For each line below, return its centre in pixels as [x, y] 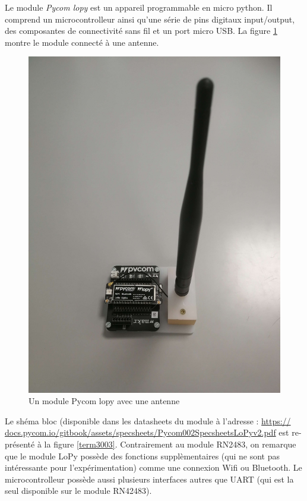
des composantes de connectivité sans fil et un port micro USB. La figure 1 [141, 31]
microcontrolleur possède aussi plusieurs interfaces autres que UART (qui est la [149, 479]
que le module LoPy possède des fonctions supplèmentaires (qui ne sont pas [143, 456]
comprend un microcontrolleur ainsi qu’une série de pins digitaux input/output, [150, 19]
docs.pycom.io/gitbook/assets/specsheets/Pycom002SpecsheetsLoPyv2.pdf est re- [153, 432]
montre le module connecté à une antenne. [82, 42]
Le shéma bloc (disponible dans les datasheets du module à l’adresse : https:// [148, 420]
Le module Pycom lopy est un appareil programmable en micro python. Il [139, 7]
